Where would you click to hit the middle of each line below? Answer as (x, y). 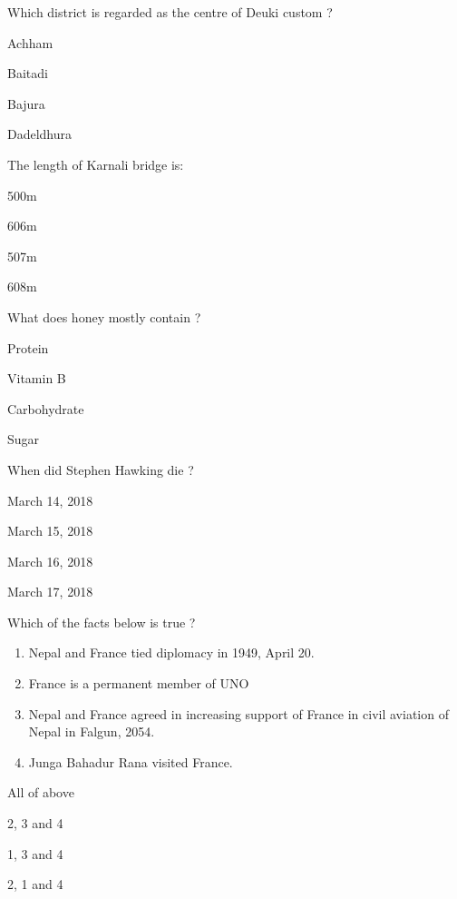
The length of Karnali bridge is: (96, 164)
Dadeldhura (40, 134)
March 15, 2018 (50, 531)
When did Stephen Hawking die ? (101, 469)
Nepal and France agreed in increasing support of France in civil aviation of (238, 713)
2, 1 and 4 (35, 884)
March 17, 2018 (50, 592)
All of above (41, 792)
